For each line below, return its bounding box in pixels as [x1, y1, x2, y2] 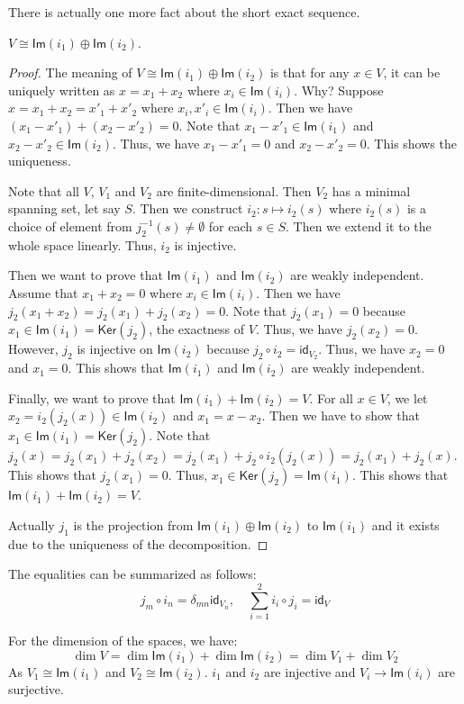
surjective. [8, 680, 64, 699]
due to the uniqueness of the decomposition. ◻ [8, 534, 268, 553]
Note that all [8, 181, 79, 200]
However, [8, 339, 59, 358]
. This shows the [366, 133, 457, 152]
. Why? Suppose [294, 80, 384, 99]
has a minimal [332, 181, 411, 200]
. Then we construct [132, 199, 243, 218]
